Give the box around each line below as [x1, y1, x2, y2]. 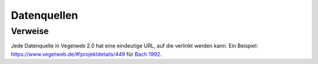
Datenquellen [11, 9, 78, 22]
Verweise [11, 26, 49, 36]
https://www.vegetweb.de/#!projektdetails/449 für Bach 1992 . [11, 50, 162, 58]
